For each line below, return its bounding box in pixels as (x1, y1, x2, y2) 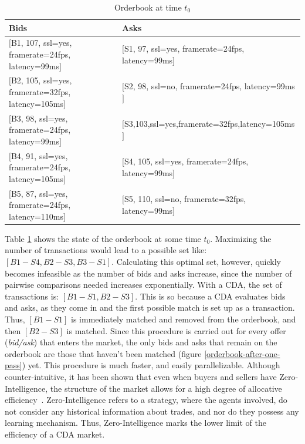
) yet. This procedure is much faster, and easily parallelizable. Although (22, 359, 280, 371)
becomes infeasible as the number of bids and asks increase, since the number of (5, 267, 292, 279)
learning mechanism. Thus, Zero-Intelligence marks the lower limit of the (5, 416, 267, 429)
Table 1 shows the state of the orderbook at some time (5, 232, 201, 244)
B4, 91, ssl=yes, (11, 149, 68, 162)
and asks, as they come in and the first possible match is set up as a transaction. (5, 301, 295, 314)
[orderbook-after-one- (204, 347, 280, 359)
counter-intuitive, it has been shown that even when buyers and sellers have (5, 370, 277, 382)
